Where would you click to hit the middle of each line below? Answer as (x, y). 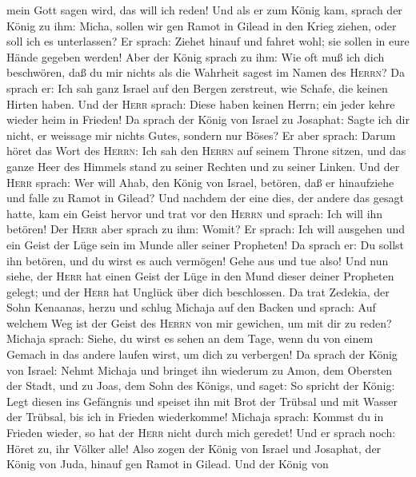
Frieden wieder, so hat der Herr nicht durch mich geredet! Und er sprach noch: (201, 433)
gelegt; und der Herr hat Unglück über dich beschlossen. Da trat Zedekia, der (198, 291)
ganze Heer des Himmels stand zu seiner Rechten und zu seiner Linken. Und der (203, 166)
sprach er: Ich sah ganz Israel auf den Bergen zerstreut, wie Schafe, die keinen (197, 87)
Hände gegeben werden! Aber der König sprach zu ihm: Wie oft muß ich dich (196, 56)
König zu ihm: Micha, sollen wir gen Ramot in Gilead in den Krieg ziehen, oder (202, 25)
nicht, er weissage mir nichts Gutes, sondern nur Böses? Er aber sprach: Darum (201, 135)
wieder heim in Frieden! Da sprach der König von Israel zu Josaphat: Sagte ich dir (208, 119)
